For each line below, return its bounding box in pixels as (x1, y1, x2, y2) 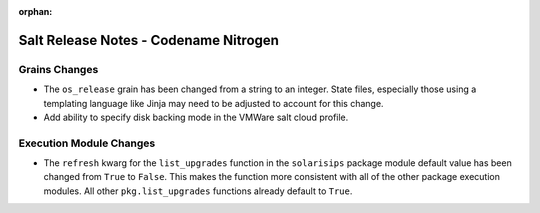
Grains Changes (18, 62, 99, 76)
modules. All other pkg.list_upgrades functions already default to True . (43, 185, 353, 197)
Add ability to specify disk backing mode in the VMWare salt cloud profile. (43, 111, 349, 123)
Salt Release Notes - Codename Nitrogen (18, 31, 280, 49)
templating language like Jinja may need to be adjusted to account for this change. (43, 97, 384, 109)
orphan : (18, 6, 53, 17)
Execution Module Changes (18, 136, 156, 150)
